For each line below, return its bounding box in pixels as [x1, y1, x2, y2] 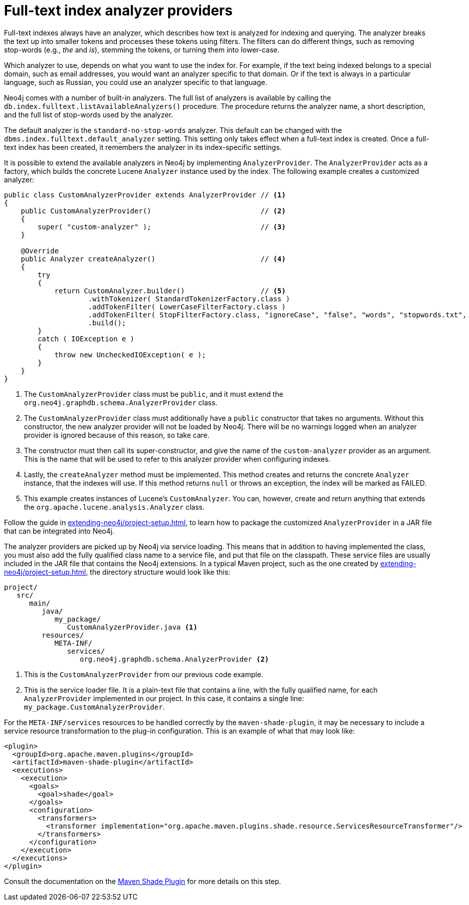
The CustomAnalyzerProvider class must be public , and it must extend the [24, 389, 283, 398]
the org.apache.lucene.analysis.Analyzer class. [24, 502, 205, 511]
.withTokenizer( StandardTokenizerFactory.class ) [88, 294, 290, 303]
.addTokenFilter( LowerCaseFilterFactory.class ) [88, 302, 286, 311]
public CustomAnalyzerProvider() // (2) [20, 206, 286, 215]
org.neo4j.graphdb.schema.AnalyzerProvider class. [24, 398, 218, 407]
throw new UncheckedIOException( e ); [54, 350, 206, 359]
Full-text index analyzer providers [4, 2, 233, 19]
